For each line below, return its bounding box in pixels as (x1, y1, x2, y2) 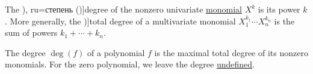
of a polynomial (87, 46, 145, 58)
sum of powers (5, 26, 58, 39)
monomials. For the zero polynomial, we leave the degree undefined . (5, 58, 255, 70)
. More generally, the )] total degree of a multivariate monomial (5, 14, 236, 27)
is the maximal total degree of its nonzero (154, 46, 308, 58)
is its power (258, 3, 300, 15)
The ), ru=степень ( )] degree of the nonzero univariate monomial (5, 3, 242, 15)
